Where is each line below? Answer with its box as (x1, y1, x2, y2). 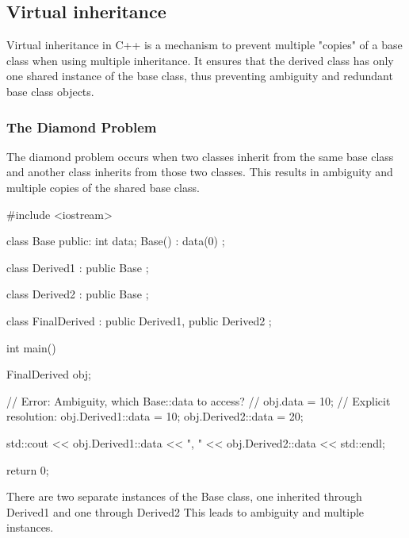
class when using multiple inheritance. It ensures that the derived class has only (6, 52, 394, 68)
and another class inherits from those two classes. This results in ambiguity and (6, 163, 393, 180)
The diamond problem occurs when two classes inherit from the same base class (6, 148, 394, 164)
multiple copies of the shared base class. (6, 179, 200, 195)
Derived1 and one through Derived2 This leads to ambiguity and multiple (6, 503, 365, 520)
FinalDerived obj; (6, 366, 92, 382)
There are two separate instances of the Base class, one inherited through (6, 488, 362, 505)
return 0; (6, 461, 49, 478)
